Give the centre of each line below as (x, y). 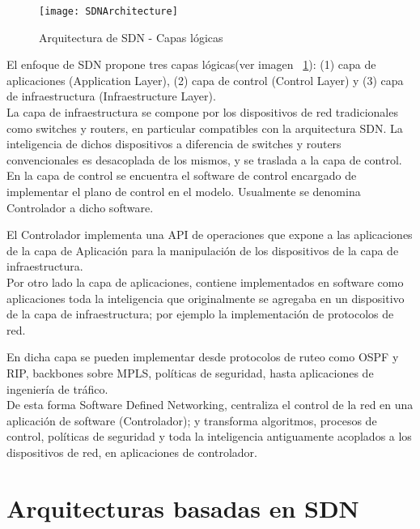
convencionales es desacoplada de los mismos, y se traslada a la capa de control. (204, 159)
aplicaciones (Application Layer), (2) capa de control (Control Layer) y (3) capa (205, 80)
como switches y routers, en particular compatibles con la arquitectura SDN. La (205, 128)
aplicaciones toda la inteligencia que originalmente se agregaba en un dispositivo (206, 298)
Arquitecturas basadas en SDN (183, 508)
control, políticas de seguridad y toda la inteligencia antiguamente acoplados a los (209, 436)
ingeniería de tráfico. (57, 388)
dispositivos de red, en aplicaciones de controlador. (132, 452)
